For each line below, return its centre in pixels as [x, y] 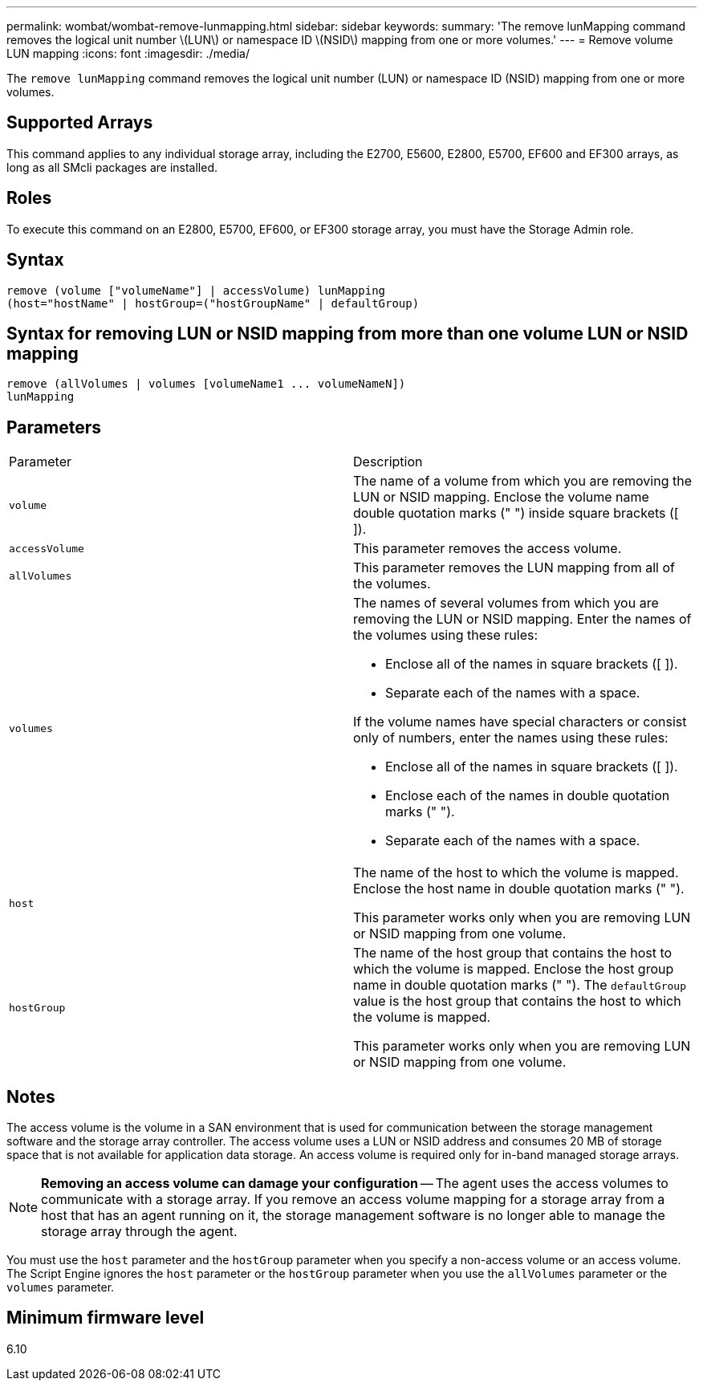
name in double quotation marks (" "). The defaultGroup [520, 985]
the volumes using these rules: [446, 635]
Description [388, 462]
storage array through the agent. [139, 1232]
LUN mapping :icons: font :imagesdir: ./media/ [128, 53]
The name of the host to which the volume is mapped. [516, 873]
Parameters [54, 427]
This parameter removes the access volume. [488, 549]
